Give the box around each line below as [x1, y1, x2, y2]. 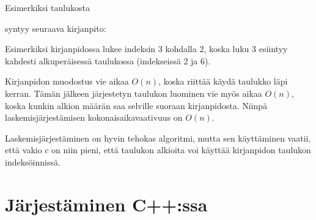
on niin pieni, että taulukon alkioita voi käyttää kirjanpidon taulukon [51, 143, 311, 156]
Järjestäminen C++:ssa [5, 191, 208, 216]
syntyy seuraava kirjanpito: [5, 21, 106, 34]
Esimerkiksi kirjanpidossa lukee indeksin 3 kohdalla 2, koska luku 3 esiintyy [5, 42, 288, 55]
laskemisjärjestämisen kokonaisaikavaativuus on [5, 111, 183, 124]
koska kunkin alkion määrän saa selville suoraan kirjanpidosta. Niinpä [5, 99, 268, 112]
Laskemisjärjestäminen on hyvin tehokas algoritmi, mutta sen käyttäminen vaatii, [5, 131, 311, 144]
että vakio [5, 143, 42, 156]
